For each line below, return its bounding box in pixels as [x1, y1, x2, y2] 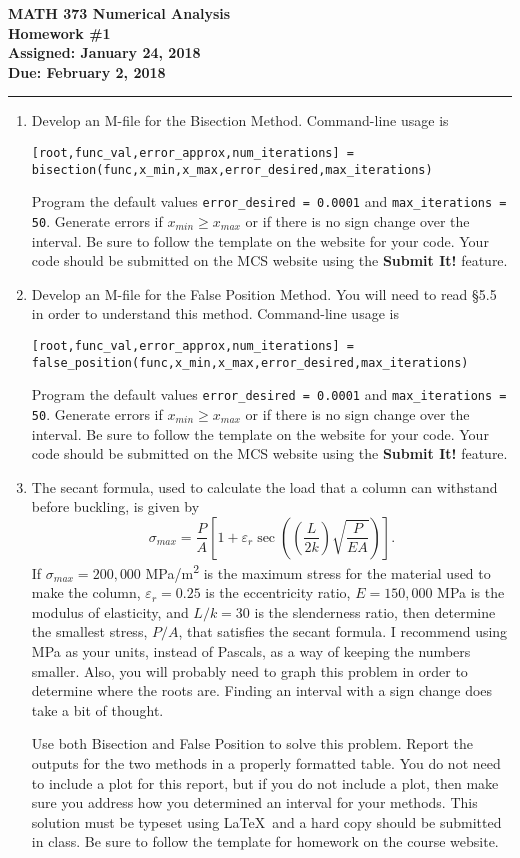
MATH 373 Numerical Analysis [8, 3, 231, 23]
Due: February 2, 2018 [8, 61, 166, 82]
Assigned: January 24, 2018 [8, 42, 201, 63]
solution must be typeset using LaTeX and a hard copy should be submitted [31, 811, 502, 832]
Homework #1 [8, 22, 111, 43]
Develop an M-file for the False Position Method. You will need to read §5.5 [31, 283, 497, 304]
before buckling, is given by [31, 496, 200, 517]
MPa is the [437, 582, 505, 603]
